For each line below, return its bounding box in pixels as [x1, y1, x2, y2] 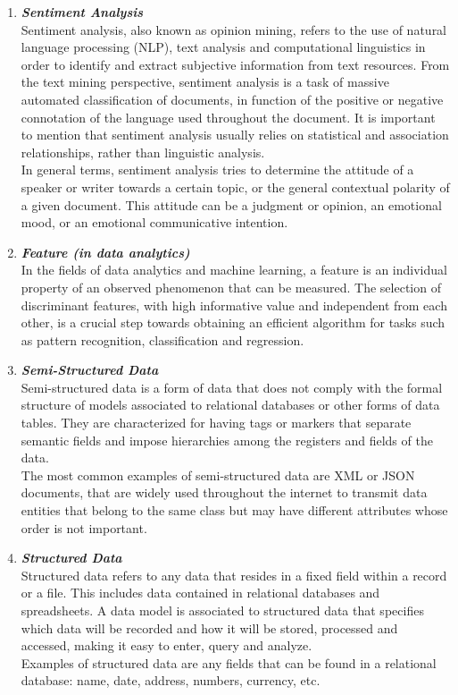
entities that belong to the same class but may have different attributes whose [21, 501, 448, 520]
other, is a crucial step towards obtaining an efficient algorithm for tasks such [21, 313, 446, 332]
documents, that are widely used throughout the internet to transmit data [21, 483, 428, 502]
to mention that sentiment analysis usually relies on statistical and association [21, 125, 449, 144]
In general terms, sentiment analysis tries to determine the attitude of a [21, 160, 414, 179]
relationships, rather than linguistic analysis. [21, 142, 265, 161]
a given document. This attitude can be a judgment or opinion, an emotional [21, 195, 442, 214]
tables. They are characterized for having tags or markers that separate [21, 413, 412, 432]
